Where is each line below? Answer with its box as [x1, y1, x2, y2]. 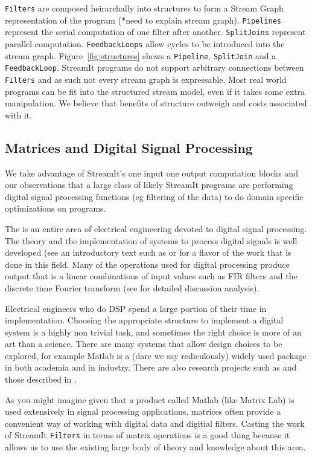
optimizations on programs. [5, 202, 106, 215]
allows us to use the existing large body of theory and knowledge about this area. [5, 441, 306, 453]
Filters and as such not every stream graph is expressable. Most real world [5, 73, 287, 85]
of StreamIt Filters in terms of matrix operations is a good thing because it [5, 429, 290, 441]
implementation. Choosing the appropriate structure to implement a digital [5, 314, 284, 326]
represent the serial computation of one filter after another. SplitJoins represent [5, 25, 306, 38]
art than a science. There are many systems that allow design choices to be [5, 337, 282, 350]
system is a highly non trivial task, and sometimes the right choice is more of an [5, 325, 302, 338]
